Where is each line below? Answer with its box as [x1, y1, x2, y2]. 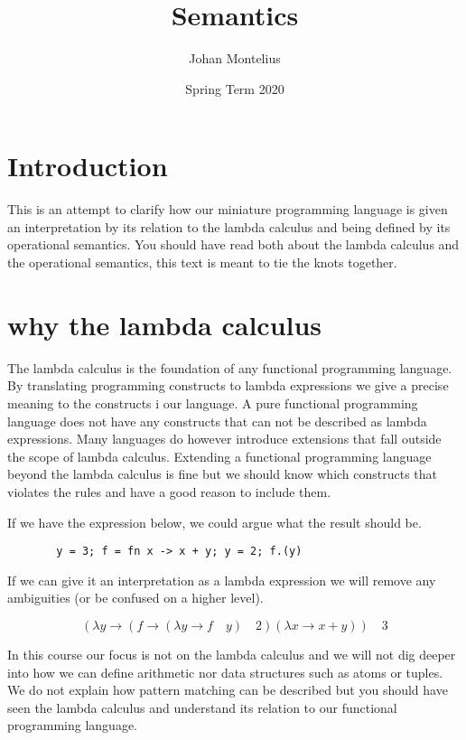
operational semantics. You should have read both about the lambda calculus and [7, 235, 460, 254]
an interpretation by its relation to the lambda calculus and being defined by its [7, 217, 451, 236]
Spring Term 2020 [185, 79, 284, 98]
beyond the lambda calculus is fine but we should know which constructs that [7, 464, 438, 483]
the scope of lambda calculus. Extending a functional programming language [7, 446, 432, 465]
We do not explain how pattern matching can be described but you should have [7, 680, 448, 699]
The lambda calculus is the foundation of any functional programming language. [7, 358, 452, 377]
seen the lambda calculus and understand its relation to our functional [7, 698, 397, 717]
